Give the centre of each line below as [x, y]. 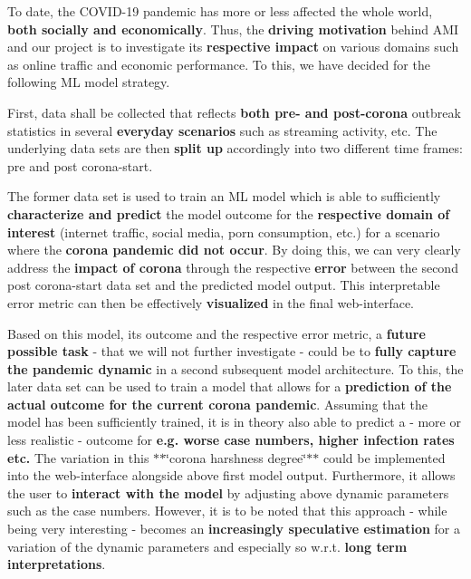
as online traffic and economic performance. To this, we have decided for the [219, 64]
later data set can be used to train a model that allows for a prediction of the [230, 386]
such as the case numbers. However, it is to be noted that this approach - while [227, 511]
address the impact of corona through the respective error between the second [233, 267]
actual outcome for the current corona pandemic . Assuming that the [217, 404]
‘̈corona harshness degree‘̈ [236, 457]
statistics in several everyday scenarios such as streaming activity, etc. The [222, 130]
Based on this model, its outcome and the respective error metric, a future [216, 333]
